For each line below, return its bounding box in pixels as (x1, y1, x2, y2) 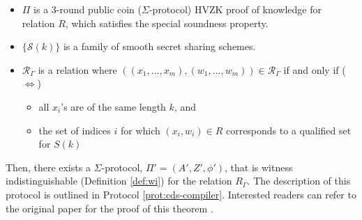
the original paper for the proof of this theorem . (6, 201, 213, 215)
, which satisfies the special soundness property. (65, 15, 269, 30)
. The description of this (247, 173, 351, 188)
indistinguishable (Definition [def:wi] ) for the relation (6, 173, 232, 188)
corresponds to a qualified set (225, 123, 352, 137)
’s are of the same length (61, 99, 166, 113)
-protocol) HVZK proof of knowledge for (149, 2, 322, 16)
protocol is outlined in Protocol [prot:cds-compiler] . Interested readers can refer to (6, 187, 356, 201)
